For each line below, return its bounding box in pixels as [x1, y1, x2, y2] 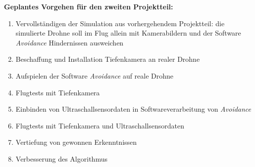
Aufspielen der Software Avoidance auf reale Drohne [15, 70, 174, 81]
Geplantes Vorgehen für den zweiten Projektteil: [4, 1, 173, 11]
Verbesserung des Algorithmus [15, 153, 107, 164]
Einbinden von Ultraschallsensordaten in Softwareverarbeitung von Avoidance [15, 104, 252, 114]
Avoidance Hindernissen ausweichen [15, 37, 124, 47]
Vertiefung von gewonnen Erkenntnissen [15, 137, 137, 147]
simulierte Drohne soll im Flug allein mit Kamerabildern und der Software [15, 28, 241, 38]
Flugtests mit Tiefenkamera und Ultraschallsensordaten [15, 120, 184, 130]
